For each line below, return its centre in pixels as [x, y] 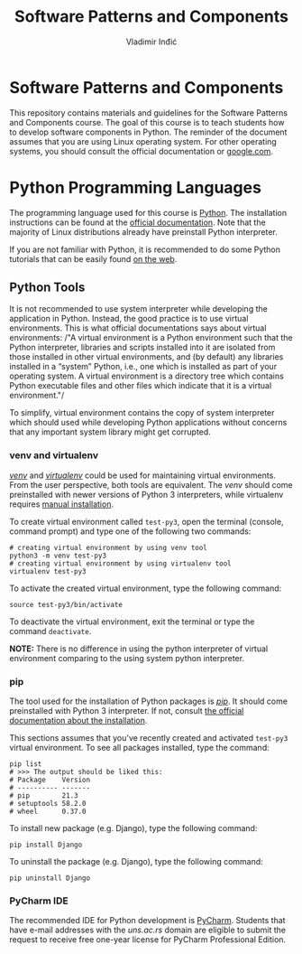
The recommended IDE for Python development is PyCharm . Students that [147, 921]
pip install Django [46, 845]
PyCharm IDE [39, 901]
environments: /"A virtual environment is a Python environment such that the [151, 338]
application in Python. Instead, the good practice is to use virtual [129, 319]
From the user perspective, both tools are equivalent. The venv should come [151, 484]
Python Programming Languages [135, 187]
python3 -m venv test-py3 [58, 556]
